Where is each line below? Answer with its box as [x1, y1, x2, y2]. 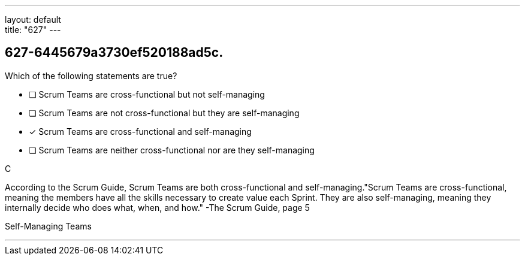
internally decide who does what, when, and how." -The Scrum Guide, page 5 [5, 202, 310, 213]
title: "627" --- [5, 25, 61, 35]
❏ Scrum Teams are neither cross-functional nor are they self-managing [29, 144, 315, 155]
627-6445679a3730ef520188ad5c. [5, 45, 224, 61]
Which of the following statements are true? [5, 70, 177, 81]
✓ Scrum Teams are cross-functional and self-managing [29, 126, 252, 137]
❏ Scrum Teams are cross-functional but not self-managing [29, 89, 265, 99]
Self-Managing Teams [5, 220, 92, 231]
